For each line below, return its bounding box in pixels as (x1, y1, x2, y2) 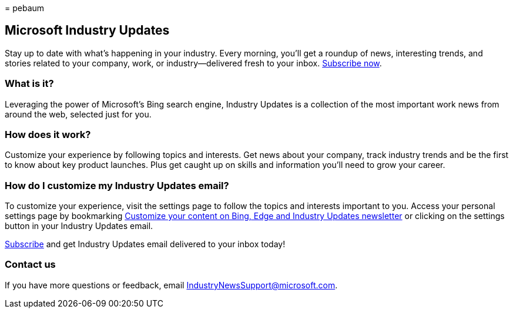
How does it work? (5, 128, 91, 140)
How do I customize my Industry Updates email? (5, 179, 229, 191)
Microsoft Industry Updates (5, 23, 170, 38)
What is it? (5, 78, 54, 90)
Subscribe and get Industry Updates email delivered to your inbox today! (5, 239, 286, 250)
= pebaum (5, 3, 45, 13)
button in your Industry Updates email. (5, 221, 153, 231)
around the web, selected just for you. (5, 109, 152, 119)
